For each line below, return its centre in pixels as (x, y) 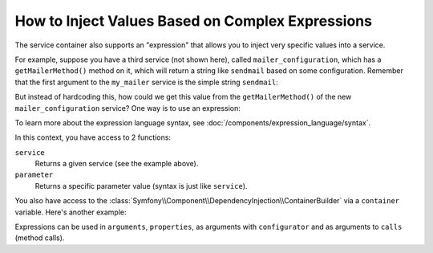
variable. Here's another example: (71, 212)
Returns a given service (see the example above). (117, 164)
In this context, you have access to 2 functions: (93, 137)
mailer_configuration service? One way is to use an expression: (127, 108)
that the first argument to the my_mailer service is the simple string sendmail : (146, 82)
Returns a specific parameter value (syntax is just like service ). (141, 186)
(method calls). (40, 238)
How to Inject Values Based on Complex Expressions (194, 21)
